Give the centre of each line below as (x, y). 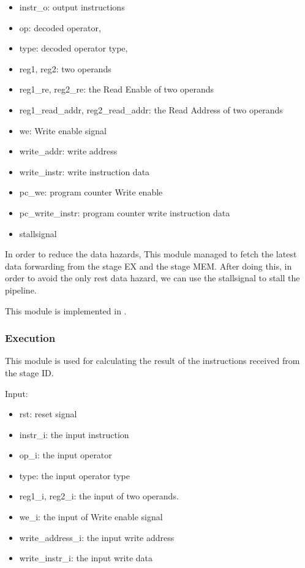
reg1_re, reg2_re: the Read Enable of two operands (117, 89)
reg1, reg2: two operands (65, 68)
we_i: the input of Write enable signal (91, 517)
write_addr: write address (68, 151)
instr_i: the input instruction (74, 434)
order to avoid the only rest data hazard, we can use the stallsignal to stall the (152, 278)
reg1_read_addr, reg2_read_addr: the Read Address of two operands (151, 109)
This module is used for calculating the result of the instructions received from (152, 361)
